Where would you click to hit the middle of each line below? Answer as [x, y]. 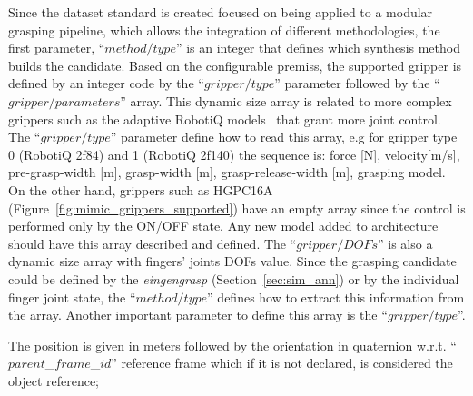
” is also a [405, 243]
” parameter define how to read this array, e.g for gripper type [284, 137]
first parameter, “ [57, 48]
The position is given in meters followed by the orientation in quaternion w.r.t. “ [232, 345]
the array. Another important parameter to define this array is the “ [198, 315]
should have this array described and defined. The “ [153, 243]
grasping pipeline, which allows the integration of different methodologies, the [224, 30]
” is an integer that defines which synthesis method [318, 48]
